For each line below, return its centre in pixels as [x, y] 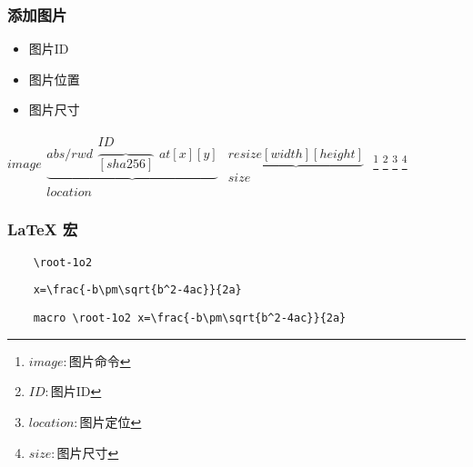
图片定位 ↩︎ [111, 421]
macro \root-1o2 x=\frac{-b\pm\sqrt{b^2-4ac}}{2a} [190, 318]
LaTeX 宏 [43, 229]
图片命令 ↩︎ [100, 360]
